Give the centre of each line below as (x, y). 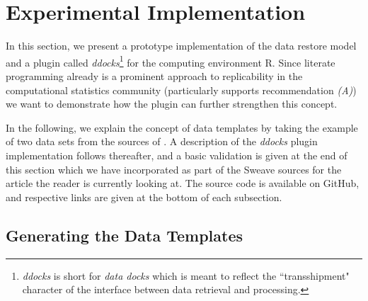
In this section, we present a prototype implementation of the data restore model (181, 46)
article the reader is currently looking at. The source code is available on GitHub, (183, 183)
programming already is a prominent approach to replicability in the (154, 75)
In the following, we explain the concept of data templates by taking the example (182, 127)
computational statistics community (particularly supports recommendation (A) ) (181, 90)
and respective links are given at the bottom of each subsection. (144, 197)
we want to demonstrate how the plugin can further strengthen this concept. (172, 104)
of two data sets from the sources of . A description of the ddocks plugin (162, 141)
